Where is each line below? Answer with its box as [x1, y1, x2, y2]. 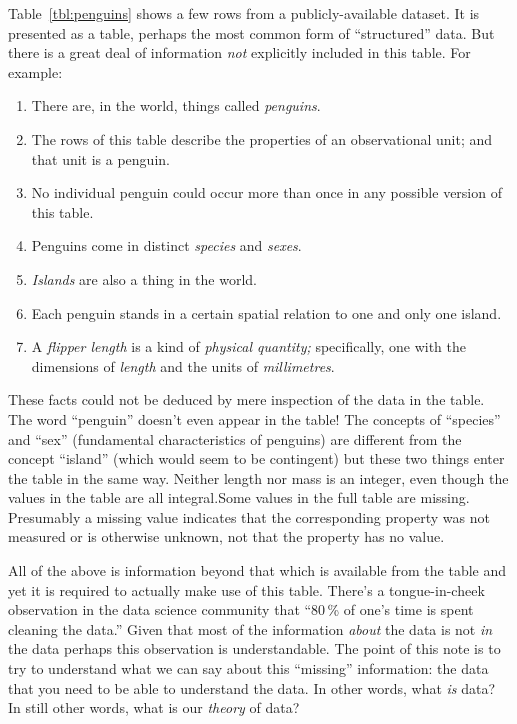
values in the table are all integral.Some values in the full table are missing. [8, 487, 470, 508]
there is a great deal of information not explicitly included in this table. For [8, 42, 471, 63]
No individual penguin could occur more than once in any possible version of [31, 182, 502, 203]
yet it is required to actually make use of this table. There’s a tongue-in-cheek [8, 579, 485, 600]
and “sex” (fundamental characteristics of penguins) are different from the [8, 428, 462, 449]
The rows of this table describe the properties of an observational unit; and [31, 128, 493, 149]
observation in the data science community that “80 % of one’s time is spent [8, 599, 474, 620]
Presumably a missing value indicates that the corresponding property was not [8, 506, 490, 527]
